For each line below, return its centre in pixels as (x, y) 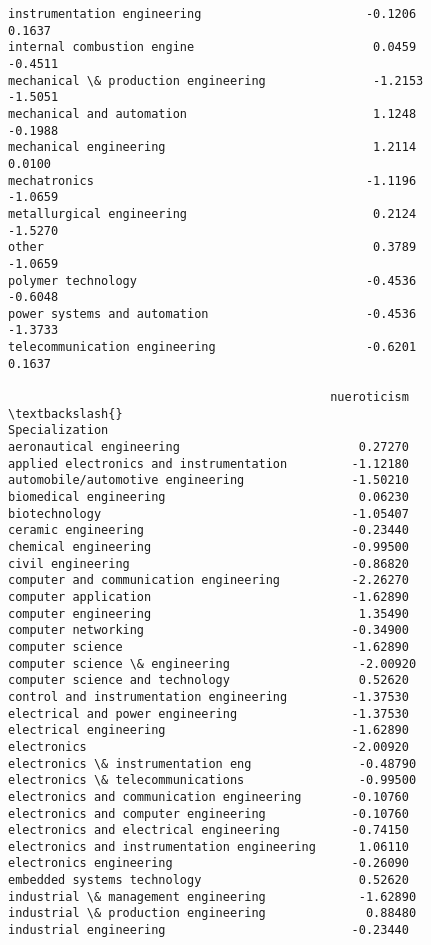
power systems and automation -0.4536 (212, 313)
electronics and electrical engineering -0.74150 (208, 830)
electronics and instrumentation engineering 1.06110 (208, 846)
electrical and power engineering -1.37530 (208, 713)
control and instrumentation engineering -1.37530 (208, 696)
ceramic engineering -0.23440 (208, 530)
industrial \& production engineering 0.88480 (212, 913)
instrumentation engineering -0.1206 (212, 14)
